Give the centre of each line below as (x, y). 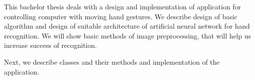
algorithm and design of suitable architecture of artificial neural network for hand (127, 26)
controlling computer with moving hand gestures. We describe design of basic (121, 16)
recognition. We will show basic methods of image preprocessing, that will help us (127, 35)
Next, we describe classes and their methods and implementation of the (112, 61)
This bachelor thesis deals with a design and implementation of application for (123, 6)
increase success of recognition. (51, 45)
